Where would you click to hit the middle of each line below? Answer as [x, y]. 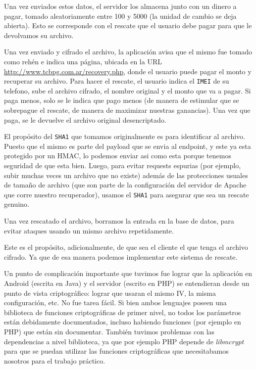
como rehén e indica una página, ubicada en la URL [83, 61]
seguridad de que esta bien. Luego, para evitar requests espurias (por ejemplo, [123, 165]
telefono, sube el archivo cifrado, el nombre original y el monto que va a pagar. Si [128, 90]
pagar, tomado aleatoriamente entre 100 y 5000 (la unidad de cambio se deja [120, 16]
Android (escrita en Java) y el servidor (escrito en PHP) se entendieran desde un [127, 283]
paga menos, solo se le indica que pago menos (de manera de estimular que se [122, 100]
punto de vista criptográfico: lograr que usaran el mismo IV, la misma [110, 293]
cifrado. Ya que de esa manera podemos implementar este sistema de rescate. [121, 256]
